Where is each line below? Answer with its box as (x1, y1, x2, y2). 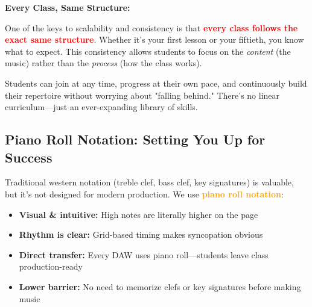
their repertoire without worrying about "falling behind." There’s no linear (5, 88, 280, 101)
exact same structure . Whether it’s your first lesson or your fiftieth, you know (5, 33, 304, 46)
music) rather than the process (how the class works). (5, 57, 202, 69)
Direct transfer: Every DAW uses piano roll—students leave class (19, 248, 269, 261)
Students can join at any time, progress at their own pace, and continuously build (5, 76, 307, 89)
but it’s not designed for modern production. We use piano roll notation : (5, 187, 284, 200)
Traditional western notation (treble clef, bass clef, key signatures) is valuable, (5, 176, 294, 188)
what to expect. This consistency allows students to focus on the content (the (5, 45, 291, 57)
